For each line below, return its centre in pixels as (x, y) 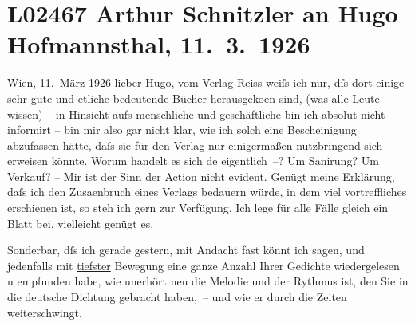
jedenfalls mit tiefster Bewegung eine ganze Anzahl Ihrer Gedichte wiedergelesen (204, 265)
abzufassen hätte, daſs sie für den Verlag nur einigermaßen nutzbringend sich (195, 145)
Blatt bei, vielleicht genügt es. (81, 223)
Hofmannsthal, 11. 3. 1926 (159, 44)
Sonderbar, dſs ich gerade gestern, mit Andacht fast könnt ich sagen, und (186, 250)
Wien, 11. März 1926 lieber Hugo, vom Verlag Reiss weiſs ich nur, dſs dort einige (206, 82)
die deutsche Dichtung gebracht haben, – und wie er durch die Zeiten (177, 297)
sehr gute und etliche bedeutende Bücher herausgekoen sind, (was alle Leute (194, 98)
